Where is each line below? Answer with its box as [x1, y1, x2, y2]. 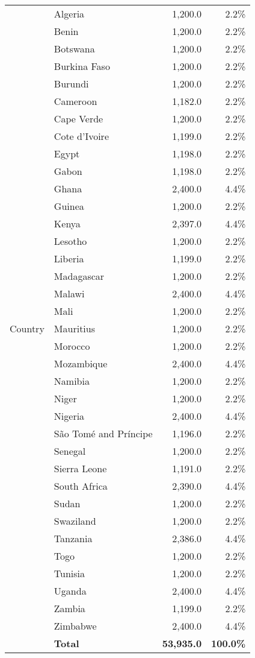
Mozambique [54, 356, 108, 370]
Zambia [54, 601, 85, 615]
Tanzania [54, 531, 93, 545]
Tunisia [54, 566, 85, 580]
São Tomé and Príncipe [54, 426, 153, 440]
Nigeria [54, 409, 85, 423]
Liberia [54, 251, 84, 265]
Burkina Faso [54, 59, 110, 73]
